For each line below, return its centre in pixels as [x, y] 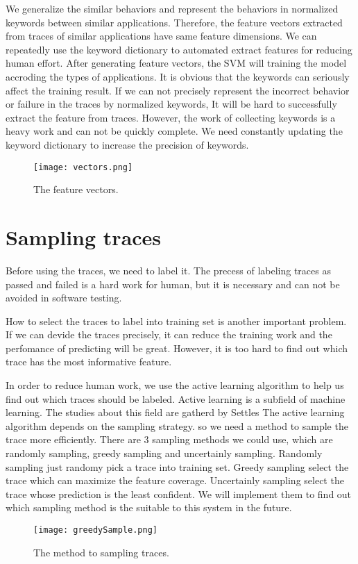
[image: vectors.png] [83, 167]
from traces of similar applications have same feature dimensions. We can [161, 36]
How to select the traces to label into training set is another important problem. [176, 321]
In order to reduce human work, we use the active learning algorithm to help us [175, 385]
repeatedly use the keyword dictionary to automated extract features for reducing [179, 49]
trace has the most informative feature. [89, 362]
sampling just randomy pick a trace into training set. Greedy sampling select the [177, 466]
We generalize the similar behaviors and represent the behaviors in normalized [172, 8]
